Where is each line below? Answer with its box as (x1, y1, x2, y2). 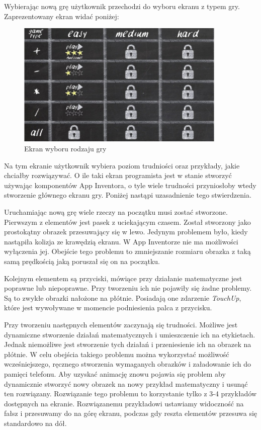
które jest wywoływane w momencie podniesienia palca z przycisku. (4, 302, 212, 313)
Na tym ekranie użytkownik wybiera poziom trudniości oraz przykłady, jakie (4, 160, 240, 170)
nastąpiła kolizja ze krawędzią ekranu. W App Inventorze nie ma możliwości (4, 236, 238, 246)
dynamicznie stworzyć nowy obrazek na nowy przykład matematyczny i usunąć (4, 378, 248, 389)
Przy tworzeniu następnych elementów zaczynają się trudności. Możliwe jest (4, 319, 238, 329)
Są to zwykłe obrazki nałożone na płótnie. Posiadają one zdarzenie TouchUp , (4, 292, 241, 303)
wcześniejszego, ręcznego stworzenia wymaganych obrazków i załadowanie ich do (4, 359, 251, 369)
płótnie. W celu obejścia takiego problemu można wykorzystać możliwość (4, 349, 229, 359)
